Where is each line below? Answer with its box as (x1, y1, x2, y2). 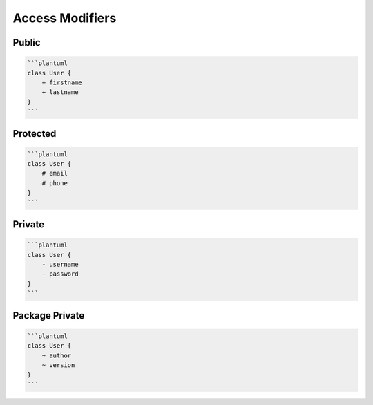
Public (12, 37, 41, 48)
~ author (41, 351, 72, 359)
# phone (41, 179, 68, 187)
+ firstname (41, 78, 83, 86)
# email (41, 169, 68, 178)
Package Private (12, 310, 85, 321)
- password (41, 270, 79, 278)
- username (41, 261, 79, 269)
